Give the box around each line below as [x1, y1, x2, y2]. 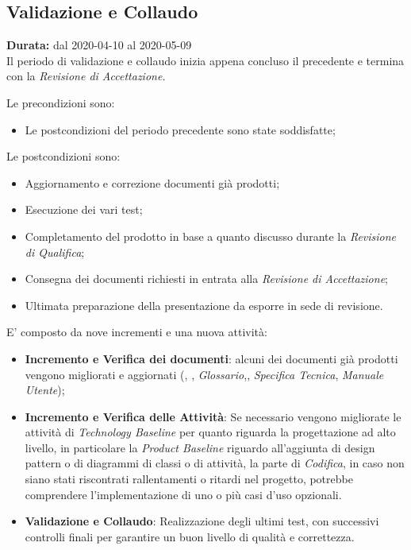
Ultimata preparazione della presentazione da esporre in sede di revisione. [25, 296, 383, 313]
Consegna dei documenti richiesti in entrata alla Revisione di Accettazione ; [25, 270, 388, 287]
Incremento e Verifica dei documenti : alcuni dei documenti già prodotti [25, 350, 398, 366]
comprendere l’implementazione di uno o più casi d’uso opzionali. [25, 486, 342, 502]
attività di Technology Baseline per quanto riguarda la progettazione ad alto [25, 424, 396, 440]
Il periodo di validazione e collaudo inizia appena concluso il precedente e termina [6, 52, 405, 68]
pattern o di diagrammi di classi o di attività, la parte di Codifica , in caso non [25, 455, 405, 471]
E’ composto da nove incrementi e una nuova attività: [6, 323, 267, 340]
